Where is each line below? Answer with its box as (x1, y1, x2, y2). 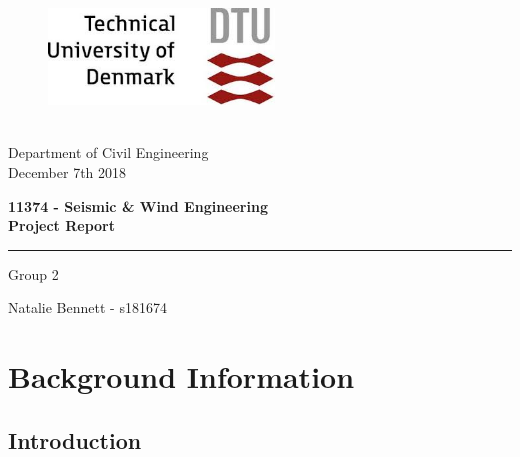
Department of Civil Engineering (8, 142, 209, 163)
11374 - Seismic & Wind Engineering (8, 195, 268, 216)
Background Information (8, 356, 355, 397)
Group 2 (8, 263, 59, 284)
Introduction (8, 424, 142, 455)
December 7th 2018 (8, 161, 127, 182)
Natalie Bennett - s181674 (8, 297, 167, 318)
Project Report (8, 215, 116, 236)
